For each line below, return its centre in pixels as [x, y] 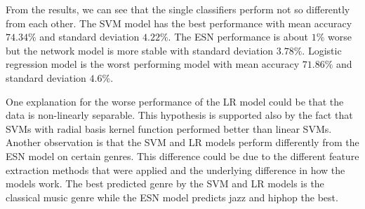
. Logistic [322, 50]
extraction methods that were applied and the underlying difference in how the [175, 170]
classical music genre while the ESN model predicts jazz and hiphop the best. [172, 197]
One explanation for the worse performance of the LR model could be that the [175, 101]
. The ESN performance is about [238, 37]
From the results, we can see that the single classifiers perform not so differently [178, 9]
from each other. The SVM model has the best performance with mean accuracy [179, 23]
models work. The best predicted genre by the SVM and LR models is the [165, 183]
